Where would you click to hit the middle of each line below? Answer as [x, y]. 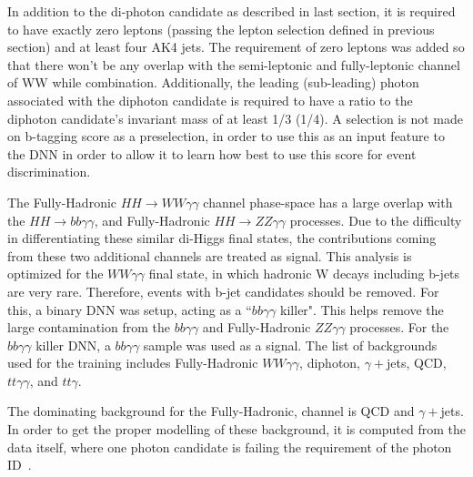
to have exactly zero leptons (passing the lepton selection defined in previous [221, 29]
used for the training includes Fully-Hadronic [133, 363]
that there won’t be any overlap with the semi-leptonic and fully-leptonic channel [234, 64]
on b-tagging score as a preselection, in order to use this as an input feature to [226, 136]
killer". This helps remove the [362, 309]
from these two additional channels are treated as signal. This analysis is [210, 255]
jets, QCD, [417, 363]
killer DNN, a [73, 345]
